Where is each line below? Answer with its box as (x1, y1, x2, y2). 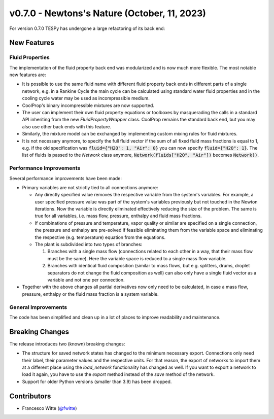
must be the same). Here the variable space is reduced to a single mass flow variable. (47, 255, 227, 261)
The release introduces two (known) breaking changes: (9, 340, 125, 347)
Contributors (9, 392, 51, 400)
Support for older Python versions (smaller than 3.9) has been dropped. (22, 378, 172, 385)
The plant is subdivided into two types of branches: (35, 241, 143, 248)
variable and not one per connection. (47, 277, 125, 283)
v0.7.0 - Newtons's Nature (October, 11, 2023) (9, 8, 207, 19)
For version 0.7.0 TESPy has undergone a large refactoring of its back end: (9, 25, 165, 31)
